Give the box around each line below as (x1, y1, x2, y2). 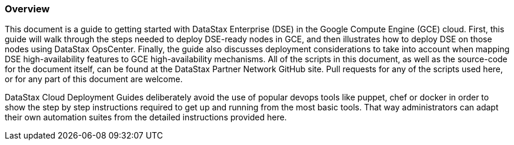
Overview (5, 3, 50, 15)
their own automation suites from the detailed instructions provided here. (5, 112, 287, 123)
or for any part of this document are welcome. (5, 74, 183, 85)
